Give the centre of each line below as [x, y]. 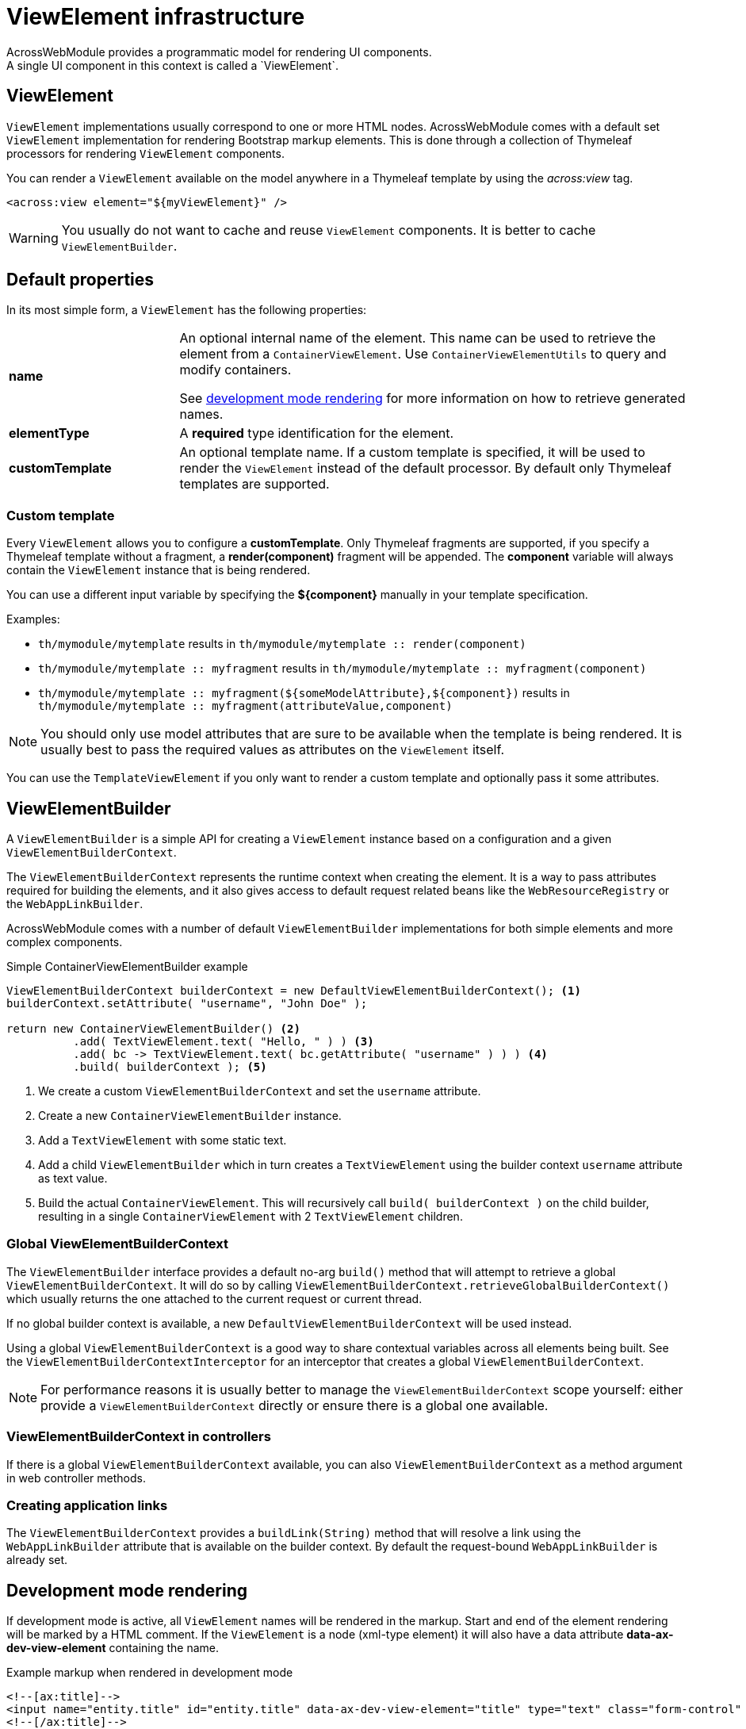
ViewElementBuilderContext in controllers [139, 1437]
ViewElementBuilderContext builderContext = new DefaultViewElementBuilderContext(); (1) [294, 991]
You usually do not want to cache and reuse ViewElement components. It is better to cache [329, 230]
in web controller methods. [76, 1478]
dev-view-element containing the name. [113, 1648]
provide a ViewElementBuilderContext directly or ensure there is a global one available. [295, 1405]
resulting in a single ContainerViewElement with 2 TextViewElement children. [251, 1217]
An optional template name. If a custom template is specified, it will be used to [412, 452]
